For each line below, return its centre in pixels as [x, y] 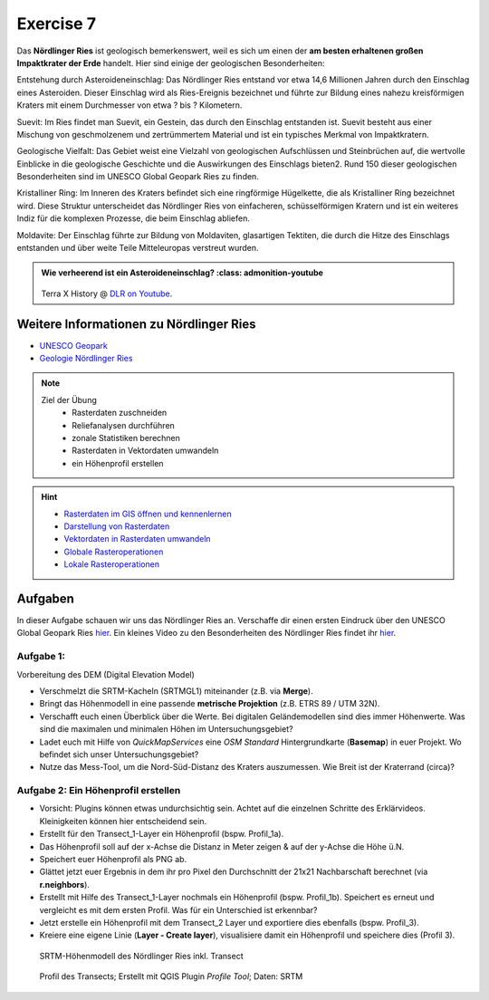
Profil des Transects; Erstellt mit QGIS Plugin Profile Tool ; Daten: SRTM [171, 976]
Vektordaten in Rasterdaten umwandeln [138, 539]
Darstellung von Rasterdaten [117, 526]
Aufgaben [45, 598]
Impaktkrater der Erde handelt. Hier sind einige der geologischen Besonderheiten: [171, 62]
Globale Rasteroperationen [114, 552]
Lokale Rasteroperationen [112, 564]
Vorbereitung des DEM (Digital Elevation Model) [105, 674]
